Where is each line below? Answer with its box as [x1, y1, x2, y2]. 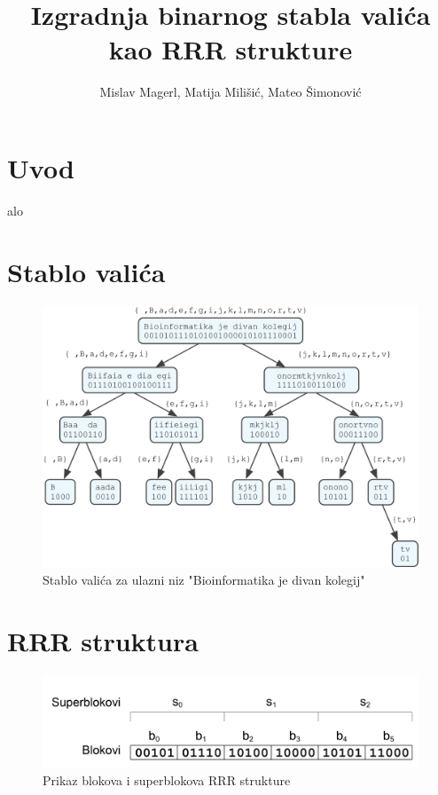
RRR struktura [7, 622, 199, 658]
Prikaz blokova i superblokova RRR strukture [43, 770, 291, 789]
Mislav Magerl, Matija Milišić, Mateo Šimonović [99, 83, 362, 101]
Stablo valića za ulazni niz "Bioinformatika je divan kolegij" [43, 570, 365, 588]
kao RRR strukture [108, 31, 353, 67]
